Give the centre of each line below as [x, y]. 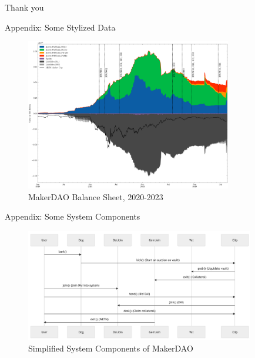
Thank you [24, 7]
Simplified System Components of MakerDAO [111, 348]
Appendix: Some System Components [73, 216]
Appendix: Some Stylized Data [60, 27]
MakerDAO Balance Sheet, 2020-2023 [96, 196]
